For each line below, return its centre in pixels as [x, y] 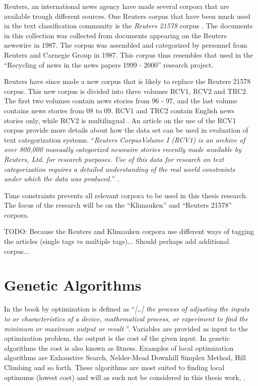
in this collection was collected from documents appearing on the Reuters [115, 35]
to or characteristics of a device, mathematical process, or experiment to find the [126, 318]
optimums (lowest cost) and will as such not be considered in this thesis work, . [125, 377]
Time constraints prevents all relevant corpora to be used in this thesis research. [126, 195]
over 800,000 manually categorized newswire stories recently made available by [123, 149]
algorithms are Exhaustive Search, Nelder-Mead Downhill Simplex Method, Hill [125, 357]
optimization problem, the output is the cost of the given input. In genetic [117, 338]
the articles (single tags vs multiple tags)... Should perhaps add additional [117, 241]
